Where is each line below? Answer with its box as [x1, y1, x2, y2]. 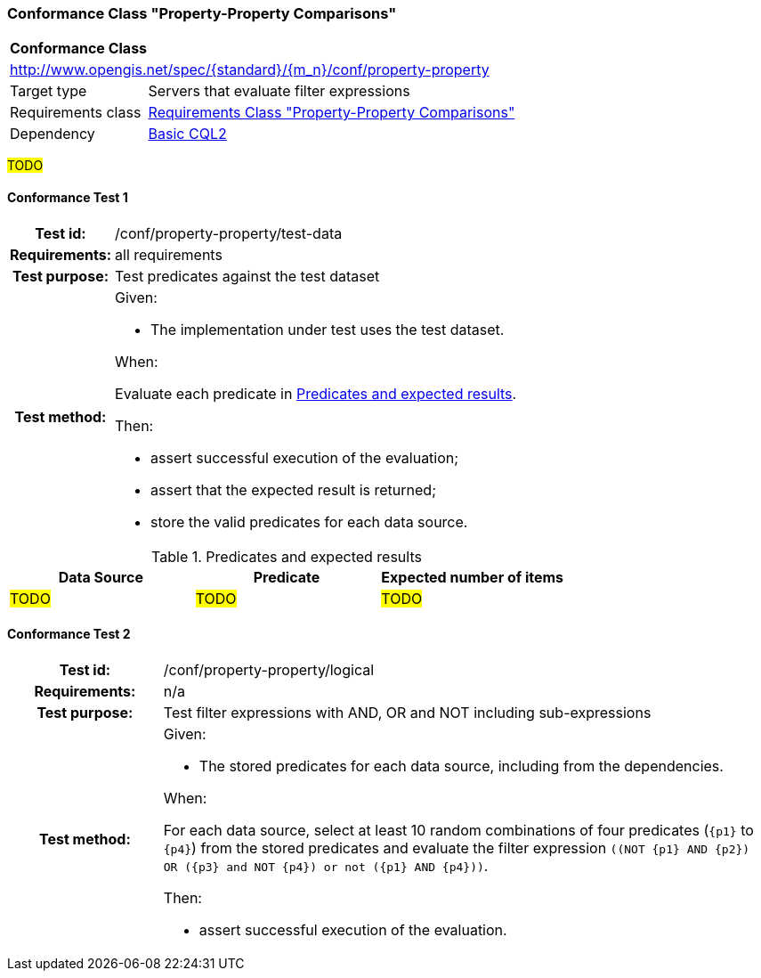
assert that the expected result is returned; [150, 480, 436, 499]
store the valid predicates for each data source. [150, 512, 468, 531]
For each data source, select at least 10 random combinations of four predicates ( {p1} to [163, 820, 754, 839]
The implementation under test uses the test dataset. [150, 320, 505, 338]
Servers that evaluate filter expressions [148, 82, 410, 101]
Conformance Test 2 [7, 626, 131, 642]
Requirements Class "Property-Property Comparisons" [148, 103, 515, 122]
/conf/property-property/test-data [115, 224, 343, 242]
